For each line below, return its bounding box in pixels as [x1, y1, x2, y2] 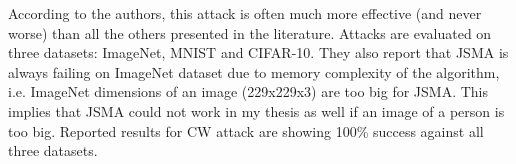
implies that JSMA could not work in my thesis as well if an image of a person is [8, 100, 505, 121]
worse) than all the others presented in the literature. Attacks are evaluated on [8, 22, 492, 43]
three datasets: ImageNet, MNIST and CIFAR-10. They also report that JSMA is [8, 42, 509, 63]
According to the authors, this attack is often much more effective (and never [8, 3, 482, 23]
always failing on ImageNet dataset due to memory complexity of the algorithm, [8, 61, 500, 82]
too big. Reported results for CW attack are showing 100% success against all [8, 120, 484, 141]
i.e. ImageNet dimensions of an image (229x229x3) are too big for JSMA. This [8, 81, 488, 102]
